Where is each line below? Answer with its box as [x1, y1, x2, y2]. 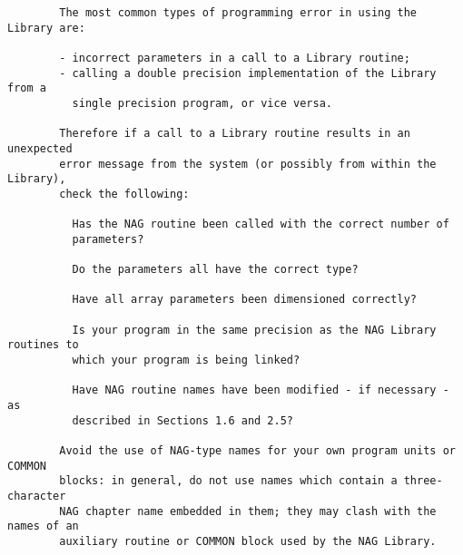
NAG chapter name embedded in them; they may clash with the [59, 504, 437, 518]
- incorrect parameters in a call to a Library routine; [59, 51, 410, 64]
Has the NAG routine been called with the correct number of [72, 218, 449, 231]
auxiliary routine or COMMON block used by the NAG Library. [59, 534, 437, 548]
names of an [7, 520, 79, 533]
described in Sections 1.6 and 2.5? [72, 414, 293, 427]
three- [403, 474, 443, 488]
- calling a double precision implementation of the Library [59, 66, 437, 80]
